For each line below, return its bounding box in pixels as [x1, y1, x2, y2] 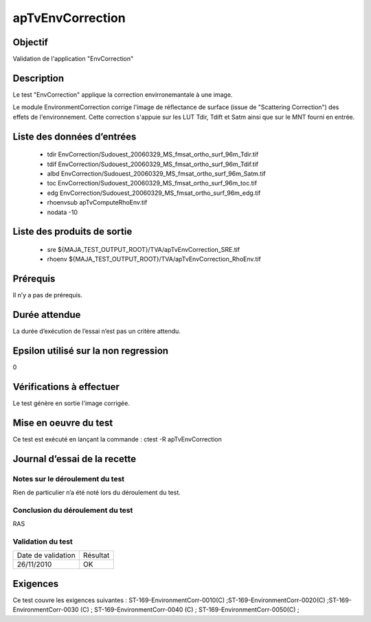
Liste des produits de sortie [12, 226, 133, 238]
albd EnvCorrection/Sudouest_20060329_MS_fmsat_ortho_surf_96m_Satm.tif [47, 169, 266, 178]
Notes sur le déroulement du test [12, 474, 125, 483]
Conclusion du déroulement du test [12, 505, 133, 515]
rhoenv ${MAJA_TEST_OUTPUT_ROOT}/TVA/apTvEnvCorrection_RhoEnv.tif [47, 255, 261, 264]
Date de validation [16, 551, 76, 560]
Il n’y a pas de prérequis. [12, 291, 82, 299]
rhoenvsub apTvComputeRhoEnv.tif [47, 198, 148, 207]
